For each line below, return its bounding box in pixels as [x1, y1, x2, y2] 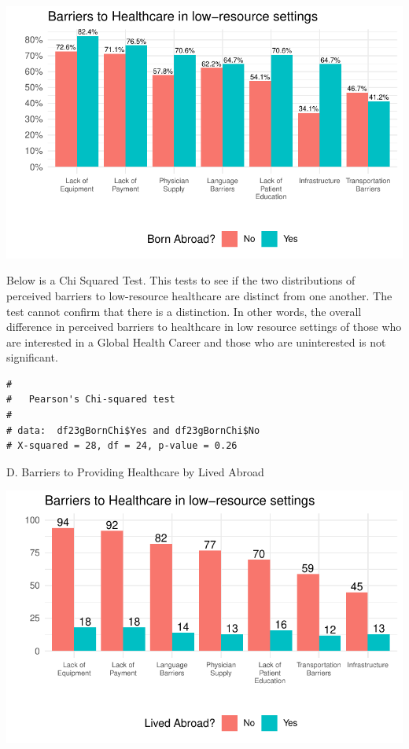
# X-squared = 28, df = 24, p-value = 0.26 [6, 440, 238, 452]
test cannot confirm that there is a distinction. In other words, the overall [6, 303, 362, 319]
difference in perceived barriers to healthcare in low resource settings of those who [6, 318, 402, 335]
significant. [6, 349, 58, 365]
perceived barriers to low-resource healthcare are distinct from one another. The [6, 287, 392, 303]
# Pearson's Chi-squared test [6, 394, 175, 406]
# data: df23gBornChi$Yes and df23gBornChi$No [6, 424, 260, 436]
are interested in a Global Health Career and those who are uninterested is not [6, 333, 386, 350]
